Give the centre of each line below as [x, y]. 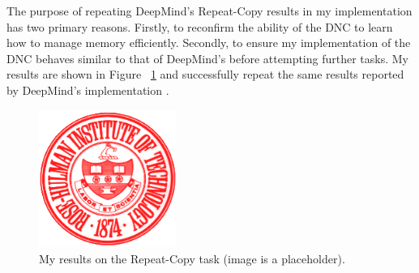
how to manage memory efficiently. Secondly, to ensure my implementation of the [209, 43]
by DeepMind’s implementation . [88, 90]
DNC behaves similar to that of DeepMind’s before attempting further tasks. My [208, 58]
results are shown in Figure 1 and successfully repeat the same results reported [205, 74]
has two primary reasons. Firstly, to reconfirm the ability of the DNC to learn [200, 26]
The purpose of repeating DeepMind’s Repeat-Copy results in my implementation [209, 11]
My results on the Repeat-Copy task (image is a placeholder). [192, 258]
